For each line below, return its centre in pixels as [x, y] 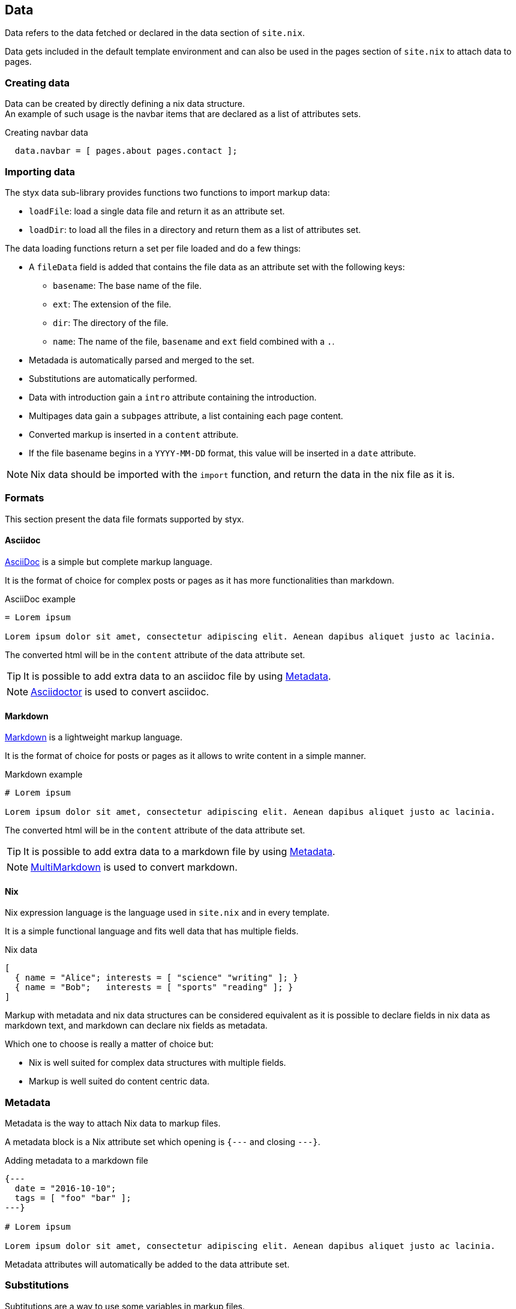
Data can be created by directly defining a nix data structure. [125, 104]
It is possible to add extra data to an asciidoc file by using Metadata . [177, 676]
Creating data [37, 83]
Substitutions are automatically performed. [113, 378]
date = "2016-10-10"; [65, 1189]
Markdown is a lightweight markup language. [94, 737]
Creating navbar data [46, 133]
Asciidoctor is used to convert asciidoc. [120, 691]
